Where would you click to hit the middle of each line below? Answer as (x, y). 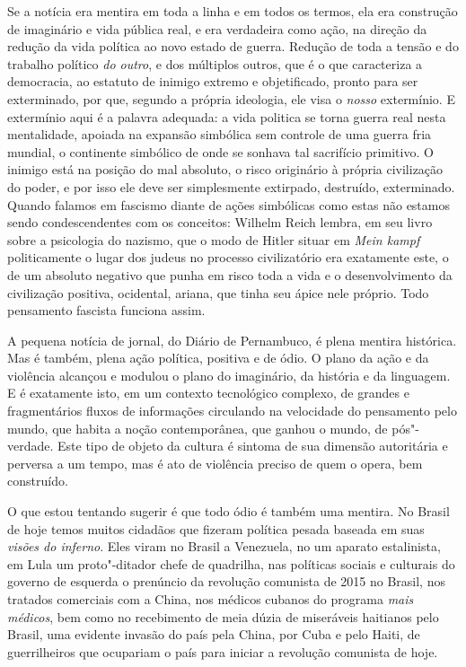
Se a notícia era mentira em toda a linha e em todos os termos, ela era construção (233, 11)
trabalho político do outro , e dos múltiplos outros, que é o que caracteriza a (215, 63)
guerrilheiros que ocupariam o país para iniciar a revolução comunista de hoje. (223, 651)
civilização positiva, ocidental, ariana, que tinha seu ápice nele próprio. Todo (218, 292)
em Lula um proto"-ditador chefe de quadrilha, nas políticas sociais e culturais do (231, 563)
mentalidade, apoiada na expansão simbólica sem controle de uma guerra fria (220, 134)
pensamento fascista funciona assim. (106, 310)
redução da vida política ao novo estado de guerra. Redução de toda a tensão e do (233, 46)
